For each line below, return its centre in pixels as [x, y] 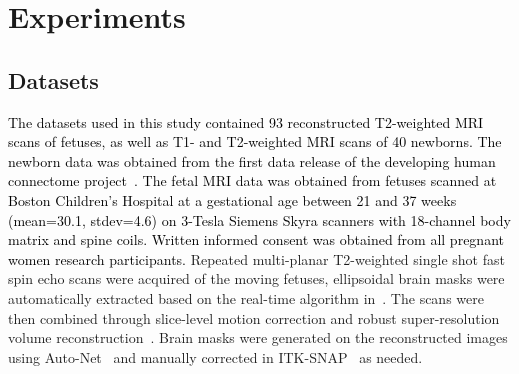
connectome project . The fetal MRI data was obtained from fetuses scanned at [252, 180]
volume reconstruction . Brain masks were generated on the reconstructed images [258, 337]
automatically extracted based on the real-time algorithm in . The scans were [246, 297]
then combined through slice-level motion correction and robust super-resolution [254, 317]
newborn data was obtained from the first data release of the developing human [252, 160]
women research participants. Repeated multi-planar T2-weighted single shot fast [256, 258]
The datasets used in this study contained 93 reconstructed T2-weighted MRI [246, 121]
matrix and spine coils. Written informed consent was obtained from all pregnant [256, 239]
